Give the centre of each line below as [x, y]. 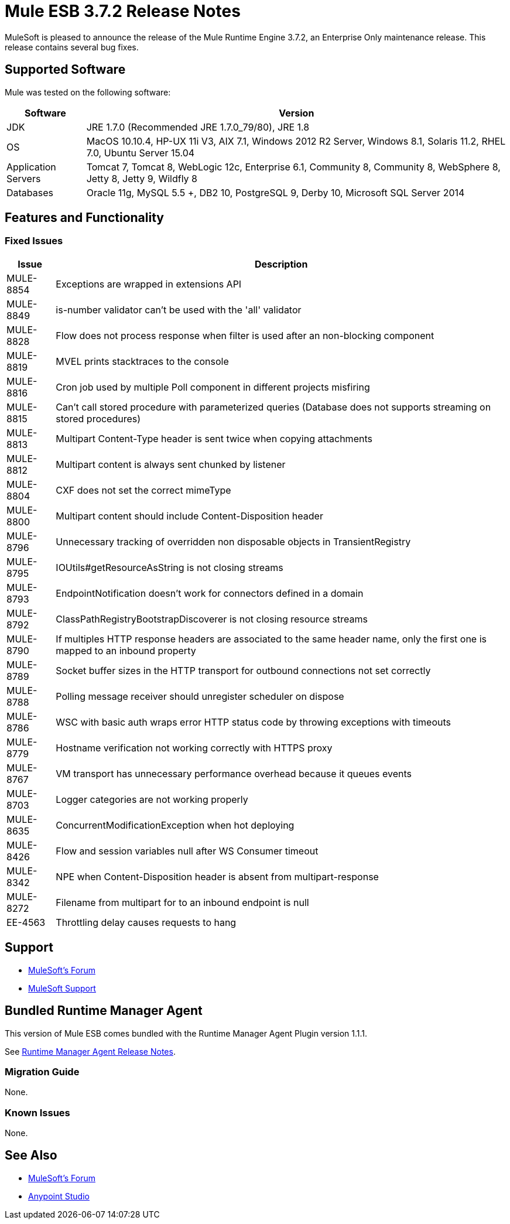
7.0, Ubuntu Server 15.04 [141, 153]
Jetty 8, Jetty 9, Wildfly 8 [142, 178]
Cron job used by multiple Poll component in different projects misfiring [213, 387]
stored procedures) [98, 418]
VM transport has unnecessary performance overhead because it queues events [234, 773]
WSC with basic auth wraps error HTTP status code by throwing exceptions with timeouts [253, 722]
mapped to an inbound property [126, 650]
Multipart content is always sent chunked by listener [171, 464]
